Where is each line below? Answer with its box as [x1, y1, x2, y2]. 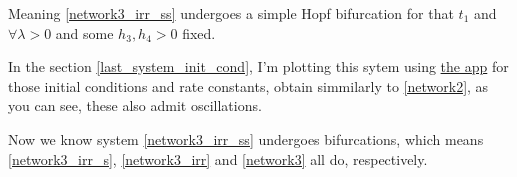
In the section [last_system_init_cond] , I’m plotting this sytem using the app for [8, 56, 509, 77]
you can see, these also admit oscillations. [8, 95, 262, 116]
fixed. [182, 22, 216, 43]
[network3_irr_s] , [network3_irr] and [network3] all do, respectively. [8, 148, 428, 169]
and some [55, 22, 114, 43]
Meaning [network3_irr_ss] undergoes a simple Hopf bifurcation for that [8, 3, 454, 23]
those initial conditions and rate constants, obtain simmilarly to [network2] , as [8, 75, 489, 96]
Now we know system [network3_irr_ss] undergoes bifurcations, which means [8, 128, 484, 149]
